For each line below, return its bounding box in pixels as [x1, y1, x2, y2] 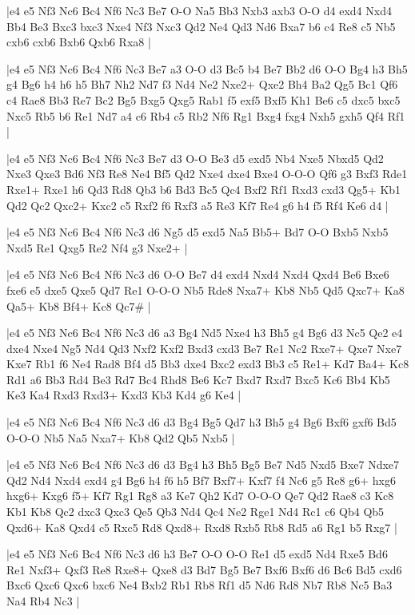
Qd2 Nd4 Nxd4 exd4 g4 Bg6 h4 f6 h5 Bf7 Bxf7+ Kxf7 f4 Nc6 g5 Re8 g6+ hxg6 [6, 471, 396, 488]
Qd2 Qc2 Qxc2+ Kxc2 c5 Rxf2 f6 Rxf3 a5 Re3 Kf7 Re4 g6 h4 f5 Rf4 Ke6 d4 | [6, 196, 389, 213]
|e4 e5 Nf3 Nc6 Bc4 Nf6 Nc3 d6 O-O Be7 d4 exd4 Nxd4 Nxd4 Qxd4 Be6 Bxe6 [6, 266, 389, 283]
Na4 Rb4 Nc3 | [6, 593, 80, 609]
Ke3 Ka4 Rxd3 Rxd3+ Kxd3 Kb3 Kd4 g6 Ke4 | [6, 387, 241, 403]
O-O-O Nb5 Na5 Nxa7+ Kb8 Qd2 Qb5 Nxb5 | [6, 429, 235, 446]
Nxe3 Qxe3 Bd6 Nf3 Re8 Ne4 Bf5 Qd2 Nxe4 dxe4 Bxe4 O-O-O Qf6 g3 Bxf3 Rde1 [6, 165, 408, 182]
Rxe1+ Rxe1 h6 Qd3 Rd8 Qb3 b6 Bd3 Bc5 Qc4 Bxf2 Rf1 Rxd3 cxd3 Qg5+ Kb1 [6, 181, 401, 197]
